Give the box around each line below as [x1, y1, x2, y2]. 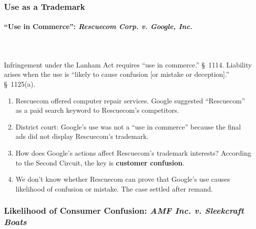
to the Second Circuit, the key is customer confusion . [15, 157, 185, 167]
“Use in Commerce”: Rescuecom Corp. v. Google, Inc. [4, 21, 192, 32]
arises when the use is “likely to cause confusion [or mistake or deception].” [4, 69, 229, 79]
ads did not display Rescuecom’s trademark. [15, 131, 149, 141]
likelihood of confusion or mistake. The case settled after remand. [15, 183, 213, 194]
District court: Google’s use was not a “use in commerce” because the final [15, 121, 241, 131]
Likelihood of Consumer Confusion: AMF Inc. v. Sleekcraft [4, 204, 244, 217]
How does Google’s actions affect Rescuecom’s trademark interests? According [15, 147, 252, 158]
